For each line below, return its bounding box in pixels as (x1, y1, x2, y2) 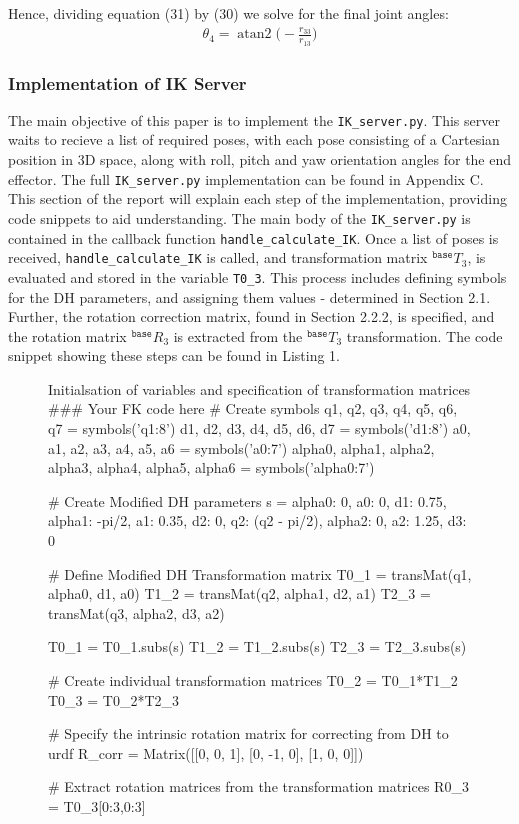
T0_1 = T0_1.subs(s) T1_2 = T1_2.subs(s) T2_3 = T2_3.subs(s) (48, 636, 467, 657)
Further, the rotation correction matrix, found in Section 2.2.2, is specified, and (8, 306, 495, 327)
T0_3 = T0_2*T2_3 (48, 689, 180, 710)
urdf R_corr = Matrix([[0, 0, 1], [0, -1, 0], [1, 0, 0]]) (48, 742, 364, 763)
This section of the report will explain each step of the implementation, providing (8, 188, 507, 209)
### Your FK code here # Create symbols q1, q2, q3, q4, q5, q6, (48, 398, 458, 419)
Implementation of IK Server (8, 70, 247, 95)
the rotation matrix (8, 325, 127, 346)
